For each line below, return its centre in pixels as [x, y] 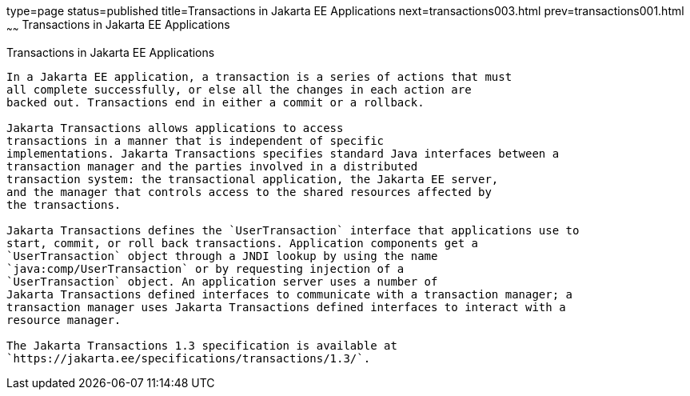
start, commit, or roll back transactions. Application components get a [243, 243]
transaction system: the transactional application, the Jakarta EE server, [253, 179]
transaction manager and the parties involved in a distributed [212, 166]
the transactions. [64, 204]
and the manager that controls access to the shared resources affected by [249, 192]
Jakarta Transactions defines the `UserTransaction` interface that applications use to [293, 230]
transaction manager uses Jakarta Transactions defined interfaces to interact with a [286, 307]
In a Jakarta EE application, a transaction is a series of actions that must [259, 76]
